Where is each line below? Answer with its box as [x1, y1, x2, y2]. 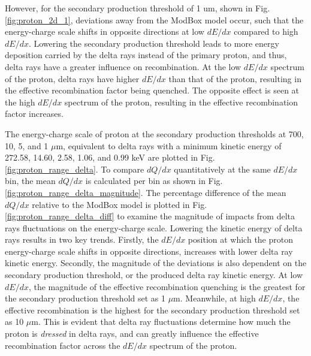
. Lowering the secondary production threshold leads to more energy [28, 37, 279, 49]
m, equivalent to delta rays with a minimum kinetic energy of [56, 139, 282, 152]
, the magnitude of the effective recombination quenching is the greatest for [28, 280, 306, 292]
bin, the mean [5, 174, 56, 187]
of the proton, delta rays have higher [5, 72, 140, 85]
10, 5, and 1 [5, 139, 49, 152]
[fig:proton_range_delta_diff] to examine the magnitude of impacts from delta [5, 210, 295, 222]
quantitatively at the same [174, 162, 271, 175]
